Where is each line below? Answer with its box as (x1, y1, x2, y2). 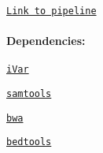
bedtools (6, 136, 52, 148)
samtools (6, 88, 52, 100)
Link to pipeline (6, 6, 97, 17)
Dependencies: (6, 32, 86, 49)
